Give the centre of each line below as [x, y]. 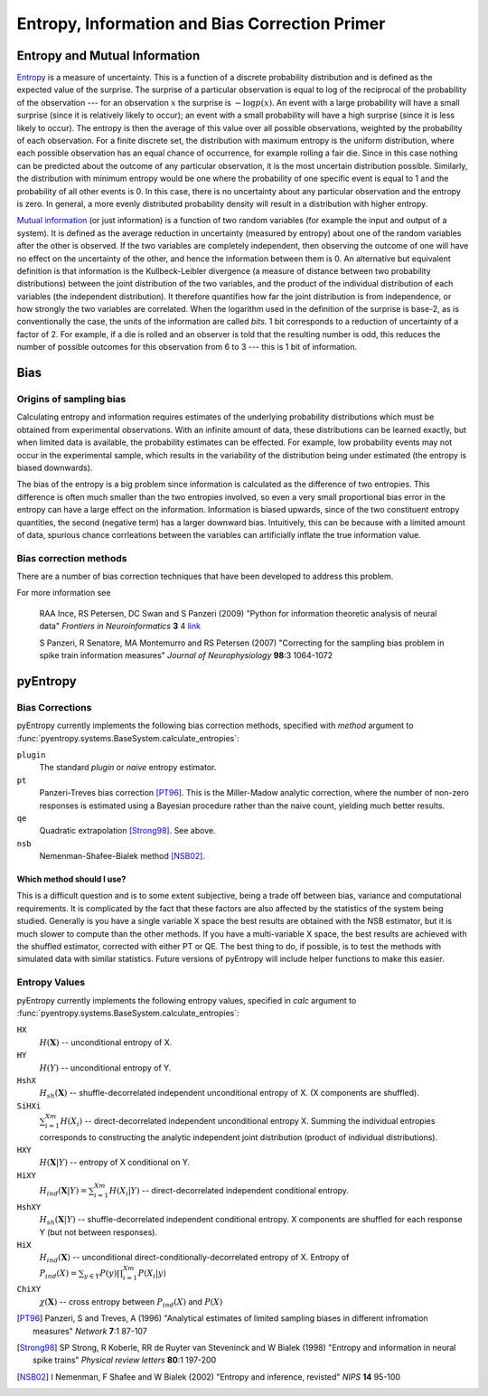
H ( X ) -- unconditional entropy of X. [106, 1042]
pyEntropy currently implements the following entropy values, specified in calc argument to [187, 1000]
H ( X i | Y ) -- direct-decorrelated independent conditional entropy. [229, 1192]
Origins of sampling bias [71, 400]
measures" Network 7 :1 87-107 [90, 1331]
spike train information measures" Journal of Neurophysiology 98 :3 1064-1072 [186, 656]
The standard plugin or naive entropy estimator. [128, 768]
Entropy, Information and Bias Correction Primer [201, 24]
